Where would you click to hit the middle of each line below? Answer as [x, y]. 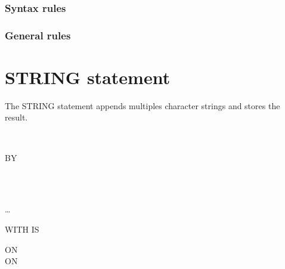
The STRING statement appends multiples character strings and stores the [142, 105]
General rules [38, 35]
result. [16, 117]
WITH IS [22, 229]
